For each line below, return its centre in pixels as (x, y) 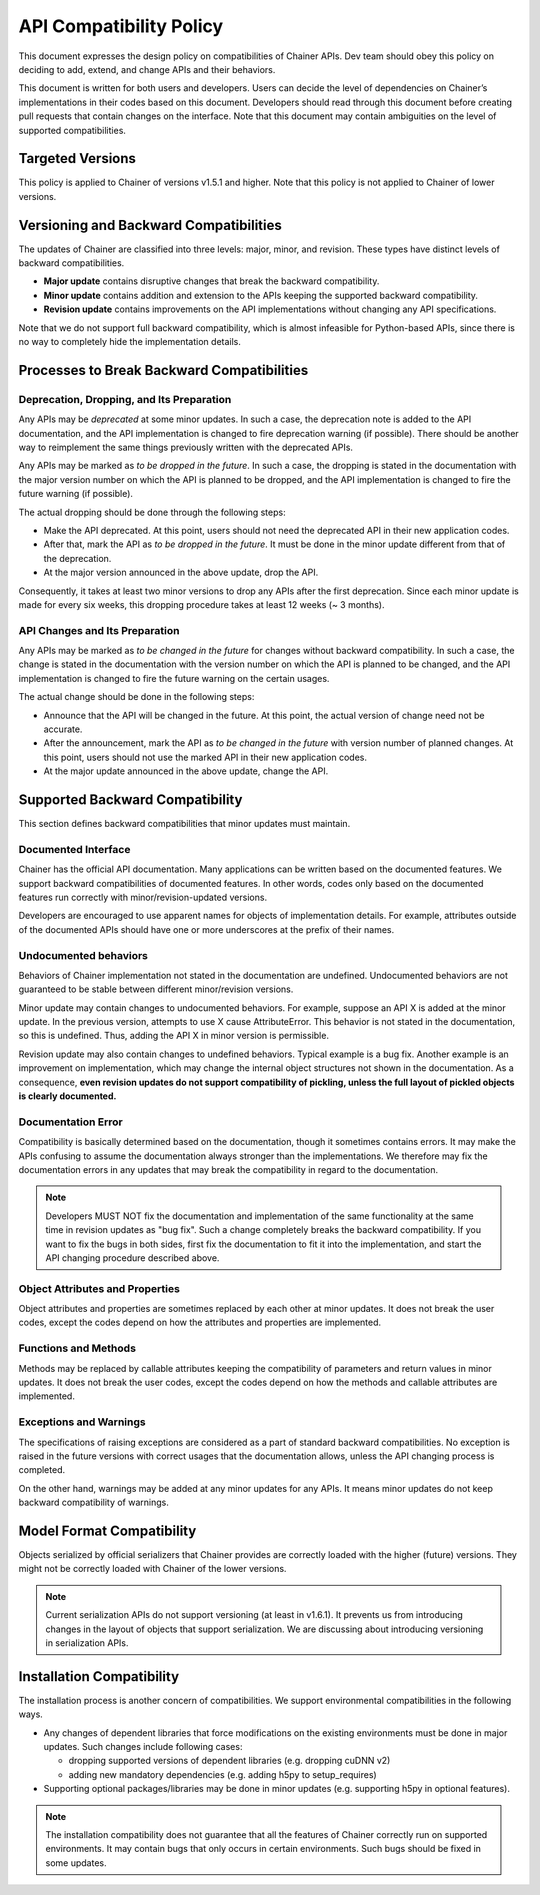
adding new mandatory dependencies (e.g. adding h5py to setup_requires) (222, 1774)
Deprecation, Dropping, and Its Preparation (125, 399)
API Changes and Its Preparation (99, 630)
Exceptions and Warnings (82, 1422)
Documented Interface (74, 849)
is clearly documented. (67, 1096)
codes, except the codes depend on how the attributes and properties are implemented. (200, 1322)
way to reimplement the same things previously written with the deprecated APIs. (186, 447)
